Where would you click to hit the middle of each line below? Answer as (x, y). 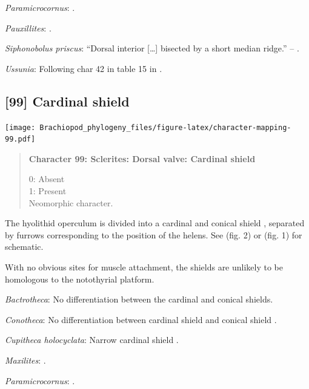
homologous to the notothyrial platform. (80, 279)
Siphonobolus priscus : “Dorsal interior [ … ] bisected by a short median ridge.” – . (152, 48)
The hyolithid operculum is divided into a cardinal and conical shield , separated (155, 223)
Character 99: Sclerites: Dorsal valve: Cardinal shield (142, 158)
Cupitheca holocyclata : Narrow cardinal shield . (92, 340)
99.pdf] (20, 139)
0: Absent (47, 179)
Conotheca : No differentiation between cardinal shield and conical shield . (141, 319)
